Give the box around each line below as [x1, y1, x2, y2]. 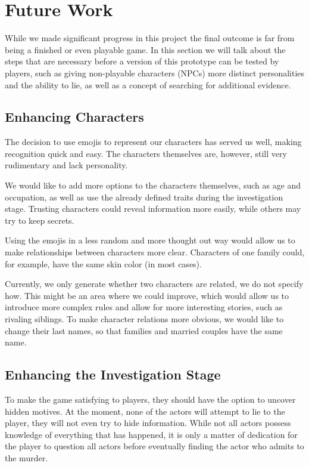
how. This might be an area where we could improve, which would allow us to [5, 289, 289, 301]
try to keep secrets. [5, 214, 74, 226]
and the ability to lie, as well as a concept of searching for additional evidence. [5, 78, 291, 91]
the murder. [5, 451, 48, 464]
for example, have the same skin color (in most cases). [5, 257, 202, 270]
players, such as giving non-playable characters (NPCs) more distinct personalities [5, 66, 305, 79]
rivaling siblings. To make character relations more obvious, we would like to [5, 313, 284, 325]
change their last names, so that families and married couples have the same [5, 324, 283, 337]
